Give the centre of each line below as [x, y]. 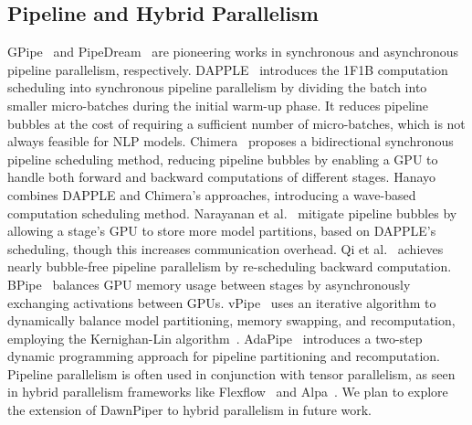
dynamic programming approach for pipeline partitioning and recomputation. [224, 356]
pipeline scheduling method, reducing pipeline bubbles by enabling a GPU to [223, 159]
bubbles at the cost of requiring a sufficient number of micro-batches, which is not [236, 123]
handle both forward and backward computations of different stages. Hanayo [222, 177]
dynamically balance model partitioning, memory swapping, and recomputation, [231, 320]
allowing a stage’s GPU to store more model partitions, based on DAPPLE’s [222, 231]
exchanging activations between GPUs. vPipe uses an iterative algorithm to [222, 302]
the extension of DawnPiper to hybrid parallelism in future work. [190, 410]
